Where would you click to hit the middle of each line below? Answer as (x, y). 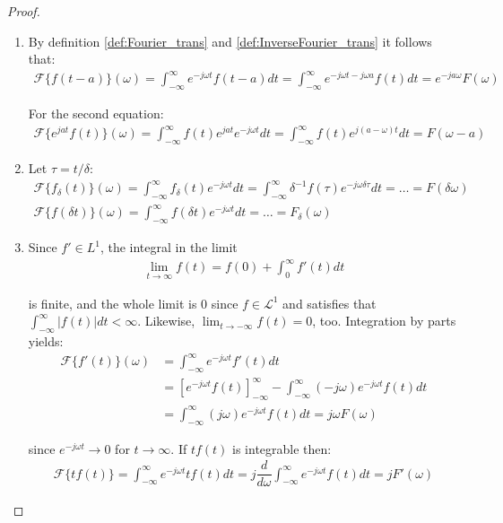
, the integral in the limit (169, 247)
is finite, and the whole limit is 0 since (133, 303)
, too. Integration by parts (384, 321)
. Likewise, (166, 321)
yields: (46, 341)
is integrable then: (282, 448)
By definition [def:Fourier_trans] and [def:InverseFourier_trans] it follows (230, 41)
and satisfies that (330, 303)
